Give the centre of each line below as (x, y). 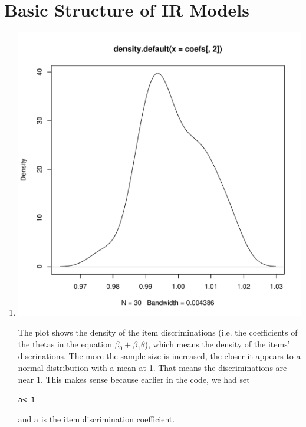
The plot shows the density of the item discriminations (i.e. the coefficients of (158, 332)
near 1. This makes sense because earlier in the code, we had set (134, 379)
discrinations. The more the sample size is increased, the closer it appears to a (159, 356)
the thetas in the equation (65, 344)
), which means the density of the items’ (217, 344)
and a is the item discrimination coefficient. (96, 418)
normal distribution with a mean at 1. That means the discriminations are (152, 367)
